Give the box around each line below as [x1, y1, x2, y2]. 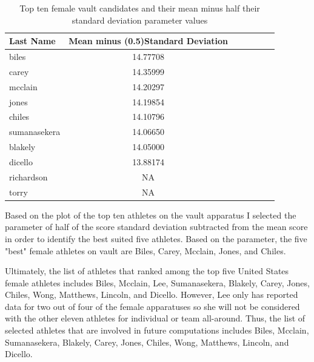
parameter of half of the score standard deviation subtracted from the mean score [5, 220, 308, 233]
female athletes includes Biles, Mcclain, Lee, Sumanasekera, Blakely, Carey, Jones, [5, 276, 310, 289]
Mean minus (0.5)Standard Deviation [68, 35, 229, 47]
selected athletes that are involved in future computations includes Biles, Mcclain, [5, 324, 309, 337]
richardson [9, 170, 48, 183]
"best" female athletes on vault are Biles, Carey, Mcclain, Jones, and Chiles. [5, 244, 286, 257]
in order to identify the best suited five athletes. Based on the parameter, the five [5, 232, 307, 245]
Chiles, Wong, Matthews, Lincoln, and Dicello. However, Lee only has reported [5, 288, 298, 301]
